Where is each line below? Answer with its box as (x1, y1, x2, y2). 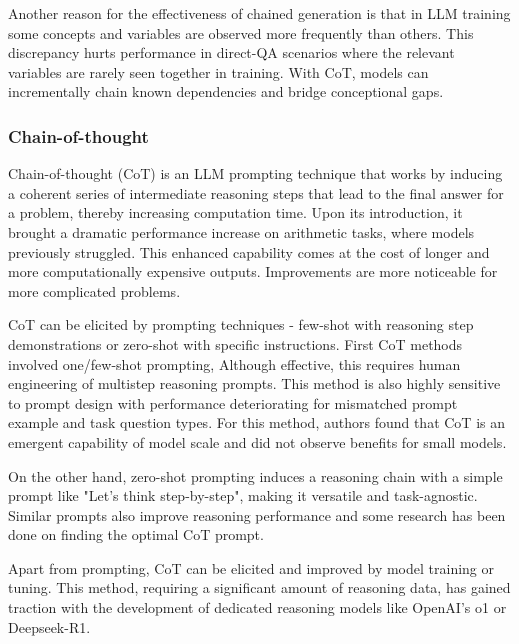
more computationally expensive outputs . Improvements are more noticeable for (8, 261, 498, 282)
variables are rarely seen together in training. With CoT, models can (8, 61, 429, 82)
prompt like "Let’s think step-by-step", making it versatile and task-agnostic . (8, 485, 478, 506)
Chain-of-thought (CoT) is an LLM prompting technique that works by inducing (8, 163, 503, 184)
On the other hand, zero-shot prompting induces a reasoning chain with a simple (8, 465, 503, 486)
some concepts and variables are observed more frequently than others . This (8, 22, 474, 43)
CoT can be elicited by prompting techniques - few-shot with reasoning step (8, 314, 474, 335)
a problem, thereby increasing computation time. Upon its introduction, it (8, 202, 463, 223)
